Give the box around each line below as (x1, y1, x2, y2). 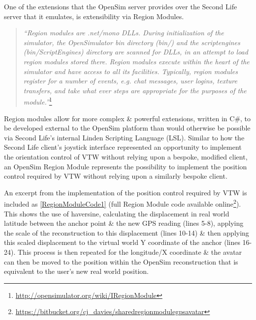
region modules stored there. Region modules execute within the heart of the (23, 56, 250, 66)
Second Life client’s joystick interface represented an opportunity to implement (4, 142, 242, 152)
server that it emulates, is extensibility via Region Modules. (4, 11, 184, 21)
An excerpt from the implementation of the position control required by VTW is (4, 187, 247, 197)
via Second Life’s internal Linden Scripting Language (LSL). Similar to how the (4, 132, 245, 142)
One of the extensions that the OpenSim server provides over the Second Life (4, 1, 237, 11)
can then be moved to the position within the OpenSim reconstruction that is (4, 256, 238, 267)
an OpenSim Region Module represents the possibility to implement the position (4, 161, 247, 171)
